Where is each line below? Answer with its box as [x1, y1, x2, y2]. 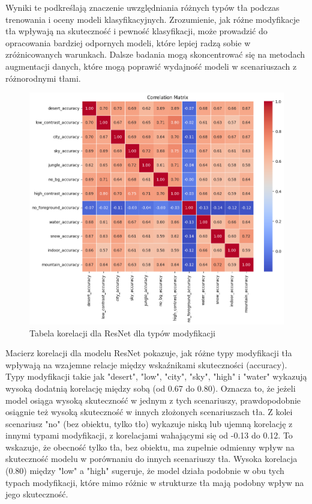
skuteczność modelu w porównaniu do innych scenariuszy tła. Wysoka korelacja [5, 452, 298, 465]
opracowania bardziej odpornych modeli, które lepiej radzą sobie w [5, 36, 251, 49]
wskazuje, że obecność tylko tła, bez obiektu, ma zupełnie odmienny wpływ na [5, 440, 295, 453]
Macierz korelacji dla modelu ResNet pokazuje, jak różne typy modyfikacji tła [5, 347, 292, 359]
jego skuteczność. [5, 488, 68, 500]
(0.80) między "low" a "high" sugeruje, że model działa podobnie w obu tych [5, 464, 284, 477]
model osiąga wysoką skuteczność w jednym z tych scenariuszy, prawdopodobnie [5, 393, 301, 406]
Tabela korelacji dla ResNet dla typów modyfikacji [29, 326, 215, 339]
